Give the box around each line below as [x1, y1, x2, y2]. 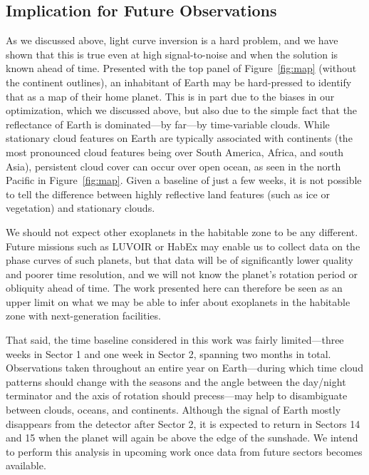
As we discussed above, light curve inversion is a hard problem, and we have [6, 33, 338, 48]
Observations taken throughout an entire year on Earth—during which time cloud [6, 360, 363, 375]
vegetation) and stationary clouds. [6, 200, 155, 215]
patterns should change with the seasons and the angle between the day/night [6, 374, 346, 389]
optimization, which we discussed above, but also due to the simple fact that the [6, 103, 358, 118]
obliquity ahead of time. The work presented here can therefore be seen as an [6, 280, 343, 295]
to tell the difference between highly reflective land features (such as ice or [6, 186, 330, 201]
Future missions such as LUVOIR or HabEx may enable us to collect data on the [6, 238, 360, 253]
